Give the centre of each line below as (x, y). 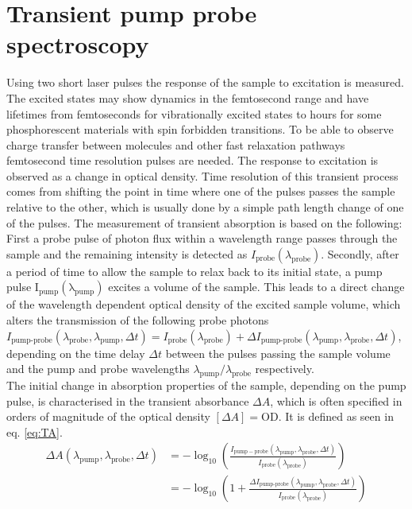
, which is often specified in (336, 400)
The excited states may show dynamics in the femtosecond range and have (188, 97)
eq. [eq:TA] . (35, 431)
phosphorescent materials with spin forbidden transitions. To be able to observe (200, 129)
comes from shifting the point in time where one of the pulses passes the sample (201, 191)
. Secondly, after (360, 253)
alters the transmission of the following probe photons (138, 320)
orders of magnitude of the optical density (108, 416)
